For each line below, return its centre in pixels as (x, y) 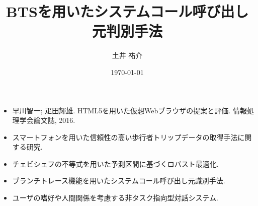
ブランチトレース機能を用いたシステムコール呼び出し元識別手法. (119, 181)
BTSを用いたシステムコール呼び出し (127, 11)
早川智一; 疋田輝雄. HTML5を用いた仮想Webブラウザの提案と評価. (121, 110)
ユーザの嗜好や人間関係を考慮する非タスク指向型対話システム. (115, 198)
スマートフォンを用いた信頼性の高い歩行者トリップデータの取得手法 (125, 137)
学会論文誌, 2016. (47, 120)
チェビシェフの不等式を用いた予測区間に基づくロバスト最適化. (115, 163)
